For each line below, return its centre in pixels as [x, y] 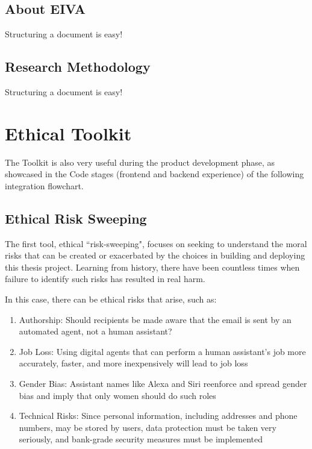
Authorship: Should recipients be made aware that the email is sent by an [155, 319]
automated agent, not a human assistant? [95, 331]
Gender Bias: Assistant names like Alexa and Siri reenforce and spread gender [163, 384]
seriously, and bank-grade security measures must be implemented [141, 439]
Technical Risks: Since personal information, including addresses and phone [158, 416]
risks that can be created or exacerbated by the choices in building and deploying [155, 255]
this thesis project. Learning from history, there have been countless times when [152, 267]
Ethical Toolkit [68, 133]
